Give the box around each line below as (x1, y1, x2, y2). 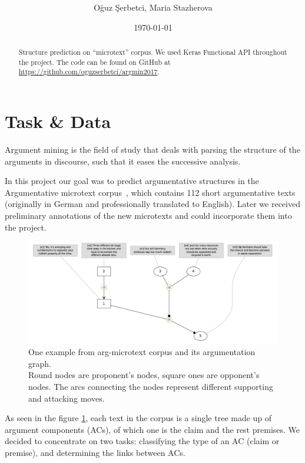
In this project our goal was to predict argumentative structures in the (5, 175, 259, 187)
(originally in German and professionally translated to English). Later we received (5, 198, 300, 210)
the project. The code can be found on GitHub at (18, 57, 171, 67)
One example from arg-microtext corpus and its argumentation (28, 346, 256, 358)
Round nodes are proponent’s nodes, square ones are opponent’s (28, 369, 260, 381)
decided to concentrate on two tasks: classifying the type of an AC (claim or (5, 435, 280, 447)
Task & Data (5, 109, 111, 133)
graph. (28, 357, 51, 369)
